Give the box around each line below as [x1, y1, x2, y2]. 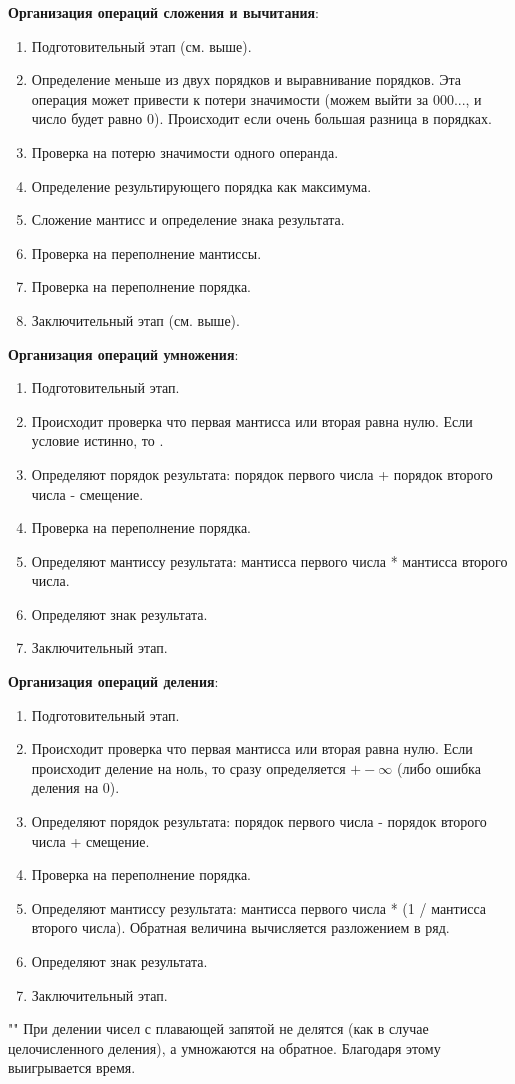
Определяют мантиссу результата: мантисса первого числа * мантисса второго [31, 550, 508, 571]
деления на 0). [31, 777, 120, 798]
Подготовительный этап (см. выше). [31, 35, 252, 56]
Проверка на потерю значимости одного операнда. [31, 141, 339, 162]
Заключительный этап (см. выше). [31, 309, 240, 330]
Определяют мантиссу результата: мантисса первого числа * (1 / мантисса [31, 897, 487, 918]
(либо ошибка [396, 757, 481, 778]
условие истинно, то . [31, 430, 164, 451]
